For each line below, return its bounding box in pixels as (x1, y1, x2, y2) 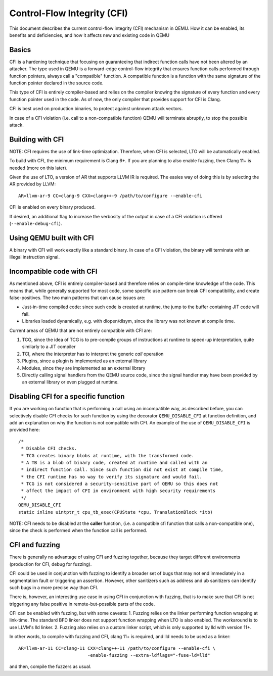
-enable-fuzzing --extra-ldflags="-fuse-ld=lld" (87, 652, 210, 658)
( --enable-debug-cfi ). (9, 220, 62, 226)
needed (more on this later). (9, 165, 68, 171)
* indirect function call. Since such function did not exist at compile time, (21, 467, 224, 472)
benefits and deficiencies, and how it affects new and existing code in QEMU (9, 32, 169, 38)
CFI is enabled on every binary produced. (9, 204, 96, 210)
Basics (9, 45, 31, 54)
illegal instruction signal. (9, 254, 60, 260)
